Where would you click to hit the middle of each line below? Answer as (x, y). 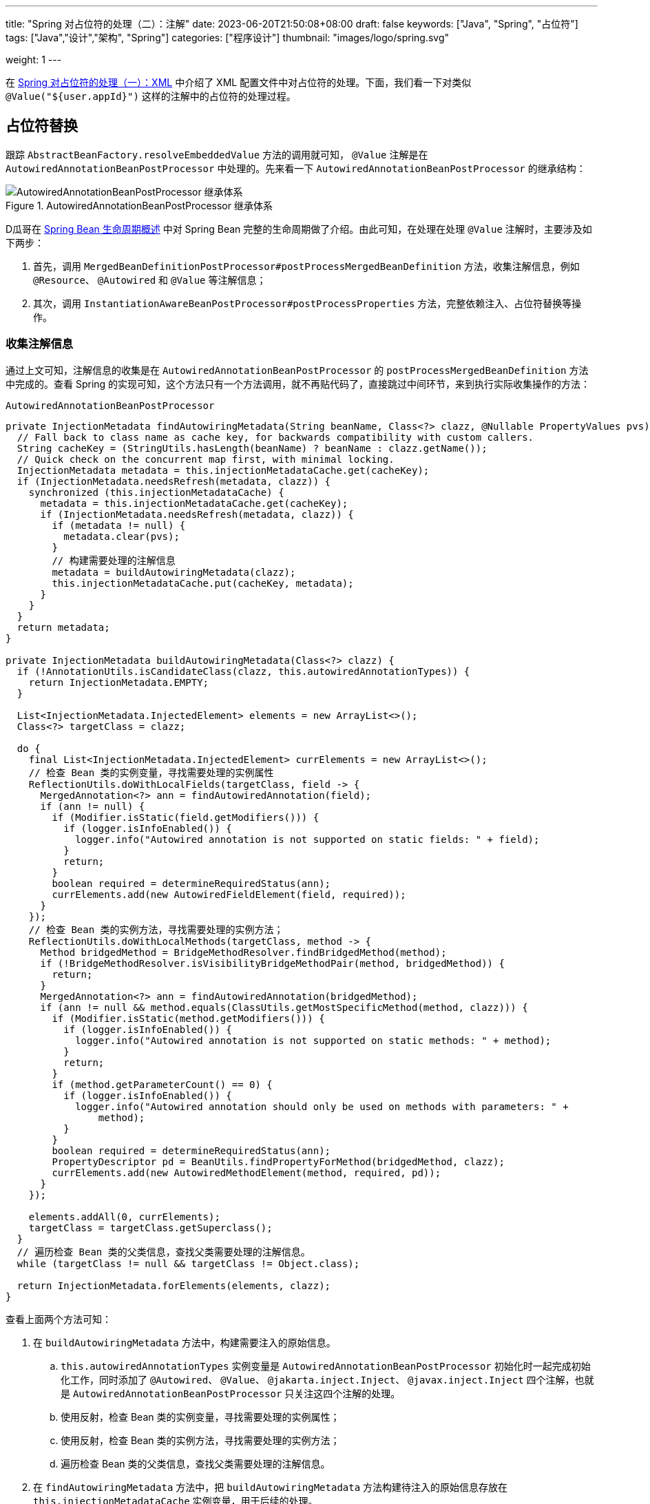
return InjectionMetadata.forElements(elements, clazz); (174, 1285)
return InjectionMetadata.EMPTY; (119, 682)
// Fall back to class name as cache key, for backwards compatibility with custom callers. (275, 437)
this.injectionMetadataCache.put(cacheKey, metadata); (203, 583)
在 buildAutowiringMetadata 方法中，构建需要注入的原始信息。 (185, 1342)
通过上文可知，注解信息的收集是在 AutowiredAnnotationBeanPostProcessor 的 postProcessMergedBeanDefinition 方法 (297, 370)
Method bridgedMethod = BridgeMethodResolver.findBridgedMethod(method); (243, 952)
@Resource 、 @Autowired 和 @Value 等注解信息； (150, 280)
